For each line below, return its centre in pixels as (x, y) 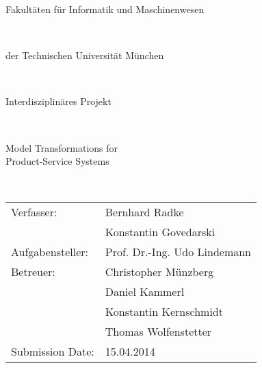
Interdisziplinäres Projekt (58, 101)
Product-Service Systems (57, 161)
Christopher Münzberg (159, 272)
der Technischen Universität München (85, 55)
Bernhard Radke (144, 212)
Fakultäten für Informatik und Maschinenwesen (105, 9)
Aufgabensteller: (50, 252)
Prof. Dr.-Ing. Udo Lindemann (178, 252)
